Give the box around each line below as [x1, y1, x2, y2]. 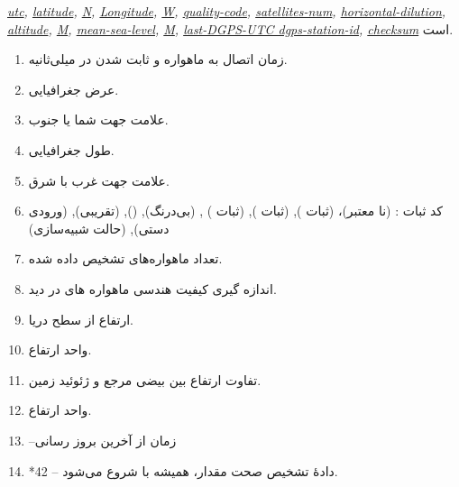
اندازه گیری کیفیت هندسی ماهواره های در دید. [28, 279, 277, 298]
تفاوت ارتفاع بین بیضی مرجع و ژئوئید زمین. [28, 370, 262, 389]
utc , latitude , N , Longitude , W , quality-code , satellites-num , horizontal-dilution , [7, 2, 446, 20]
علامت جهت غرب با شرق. [28, 170, 170, 189]
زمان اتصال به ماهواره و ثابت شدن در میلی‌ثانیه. [28, 50, 288, 69]
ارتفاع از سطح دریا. [28, 309, 133, 328]
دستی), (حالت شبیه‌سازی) [28, 218, 170, 237]
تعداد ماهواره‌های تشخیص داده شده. [28, 249, 223, 268]
